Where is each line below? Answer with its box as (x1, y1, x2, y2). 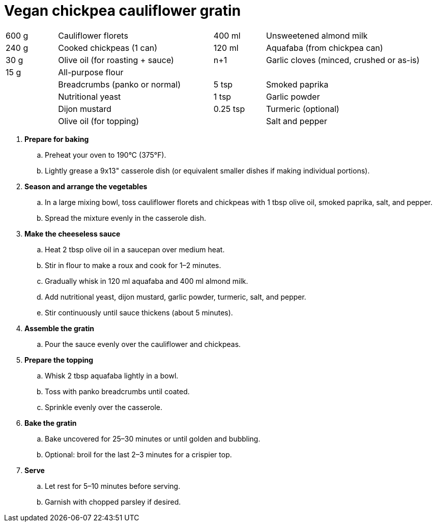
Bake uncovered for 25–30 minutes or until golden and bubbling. (45, 434, 260, 443)
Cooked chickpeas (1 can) (58, 42, 158, 53)
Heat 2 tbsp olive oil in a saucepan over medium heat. (45, 245, 225, 254)
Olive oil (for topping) (58, 115, 139, 126)
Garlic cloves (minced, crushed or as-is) (266, 54, 420, 65)
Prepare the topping (24, 355, 93, 364)
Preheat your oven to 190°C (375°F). (45, 150, 166, 159)
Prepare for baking (24, 134, 89, 143)
